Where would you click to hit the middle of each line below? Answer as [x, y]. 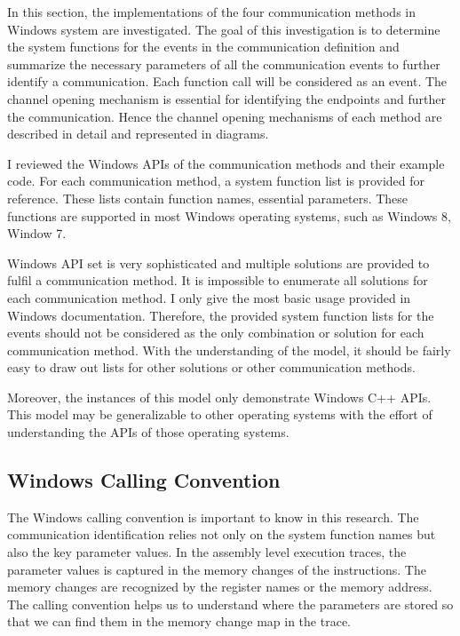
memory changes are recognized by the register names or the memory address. [220, 587]
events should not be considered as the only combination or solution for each [216, 333]
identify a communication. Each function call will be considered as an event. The [227, 81]
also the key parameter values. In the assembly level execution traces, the [207, 552]
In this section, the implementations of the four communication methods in [212, 12]
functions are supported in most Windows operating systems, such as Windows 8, [229, 215]
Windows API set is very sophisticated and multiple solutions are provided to [218, 262]
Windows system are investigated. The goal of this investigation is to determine [224, 29]
